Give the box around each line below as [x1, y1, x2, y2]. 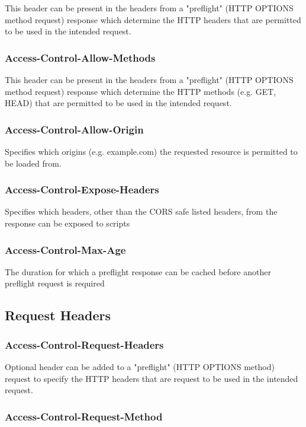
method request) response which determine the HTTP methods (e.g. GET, [5, 85, 276, 97]
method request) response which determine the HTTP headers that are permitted [5, 13, 301, 26]
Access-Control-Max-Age [5, 242, 126, 257]
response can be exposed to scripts [5, 217, 130, 229]
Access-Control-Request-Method [5, 409, 163, 423]
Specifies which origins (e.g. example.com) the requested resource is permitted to [5, 145, 298, 157]
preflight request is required [5, 277, 105, 289]
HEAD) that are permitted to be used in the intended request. [5, 97, 232, 109]
